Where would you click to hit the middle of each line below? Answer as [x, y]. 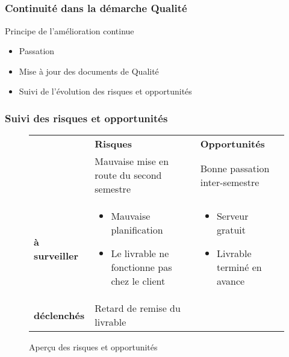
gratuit [231, 230]
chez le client [138, 281]
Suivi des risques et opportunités [86, 118]
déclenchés [59, 315]
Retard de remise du [138, 308]
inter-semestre [230, 182]
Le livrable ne [140, 253]
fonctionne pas [141, 267]
